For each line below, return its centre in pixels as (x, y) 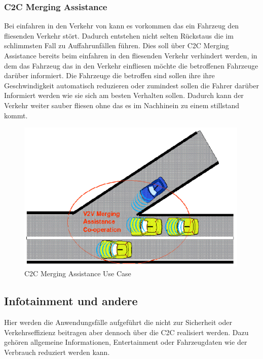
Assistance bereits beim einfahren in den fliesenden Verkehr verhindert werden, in (131, 55)
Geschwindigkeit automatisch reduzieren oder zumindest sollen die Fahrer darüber (131, 85)
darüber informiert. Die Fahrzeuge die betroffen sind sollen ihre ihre (109, 75)
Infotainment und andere (71, 301)
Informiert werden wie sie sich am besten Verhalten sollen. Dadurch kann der (124, 95)
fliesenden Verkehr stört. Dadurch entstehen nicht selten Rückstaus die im (119, 35)
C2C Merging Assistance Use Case (78, 273)
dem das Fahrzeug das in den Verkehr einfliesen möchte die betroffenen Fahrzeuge (131, 65)
